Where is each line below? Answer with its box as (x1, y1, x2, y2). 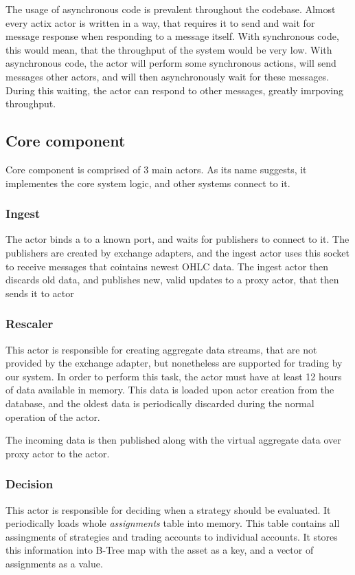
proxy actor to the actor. (5, 446, 110, 460)
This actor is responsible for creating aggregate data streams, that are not (5, 342, 317, 356)
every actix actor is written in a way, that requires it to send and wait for (5, 15, 315, 30)
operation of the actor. (5, 409, 100, 424)
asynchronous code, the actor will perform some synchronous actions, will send (5, 56, 336, 70)
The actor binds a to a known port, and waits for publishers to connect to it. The (5, 232, 350, 246)
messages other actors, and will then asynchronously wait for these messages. (5, 69, 330, 83)
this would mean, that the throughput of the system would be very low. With (5, 42, 332, 56)
